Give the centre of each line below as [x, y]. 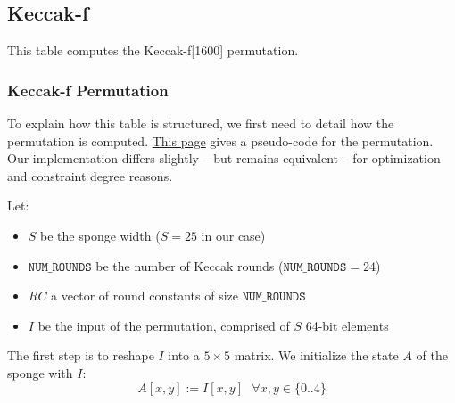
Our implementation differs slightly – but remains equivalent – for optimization [224, 158]
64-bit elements [347, 325]
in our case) [233, 235]
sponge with [40, 372]
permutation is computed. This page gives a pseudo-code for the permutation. [220, 140]
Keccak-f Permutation [88, 90]
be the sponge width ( [100, 235]
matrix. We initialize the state [316, 355]
